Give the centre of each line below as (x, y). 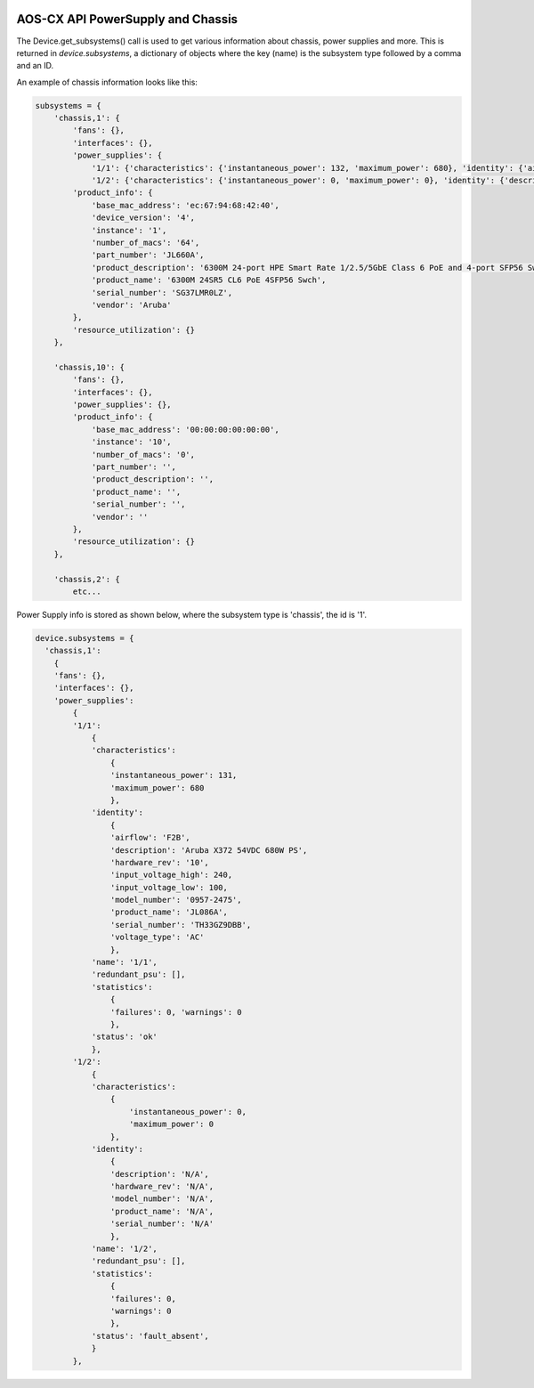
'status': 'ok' (124, 1037)
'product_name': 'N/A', (162, 1211)
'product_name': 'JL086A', (169, 912)
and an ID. (35, 66)
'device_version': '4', (143, 218)
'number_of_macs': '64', (146, 242)
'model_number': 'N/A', (162, 1199)
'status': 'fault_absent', (150, 1336)
